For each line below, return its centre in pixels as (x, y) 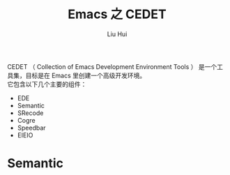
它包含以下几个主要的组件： (47, 84)
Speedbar (32, 128)
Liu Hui (117, 34)
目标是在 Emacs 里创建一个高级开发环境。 (86, 75)
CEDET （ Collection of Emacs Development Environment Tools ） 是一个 (112, 66)
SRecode (30, 113)
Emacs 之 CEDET (117, 14)
